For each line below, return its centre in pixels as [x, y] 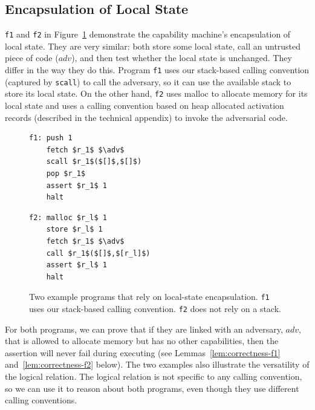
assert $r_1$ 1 [76, 185]
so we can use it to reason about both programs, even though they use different [152, 388]
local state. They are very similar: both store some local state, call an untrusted [153, 46]
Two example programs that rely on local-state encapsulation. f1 [149, 297]
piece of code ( [32, 58]
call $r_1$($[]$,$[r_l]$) [98, 253]
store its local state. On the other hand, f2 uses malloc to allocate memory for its [156, 93]
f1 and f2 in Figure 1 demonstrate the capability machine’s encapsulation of [148, 34]
